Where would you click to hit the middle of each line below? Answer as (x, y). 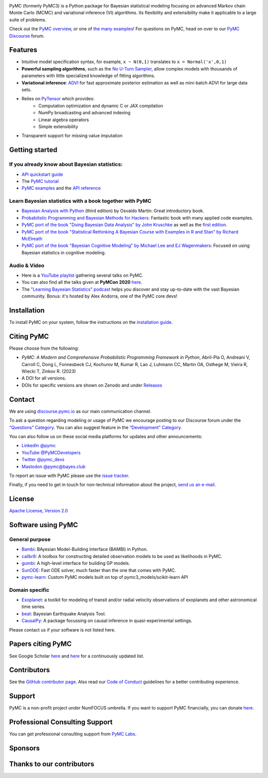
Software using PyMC (44, 525)
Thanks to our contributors (52, 764)
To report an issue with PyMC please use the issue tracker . (69, 475)
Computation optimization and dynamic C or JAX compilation (101, 106)
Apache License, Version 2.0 (38, 511)
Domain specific (29, 590)
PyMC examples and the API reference (61, 188)
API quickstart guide (42, 174)
